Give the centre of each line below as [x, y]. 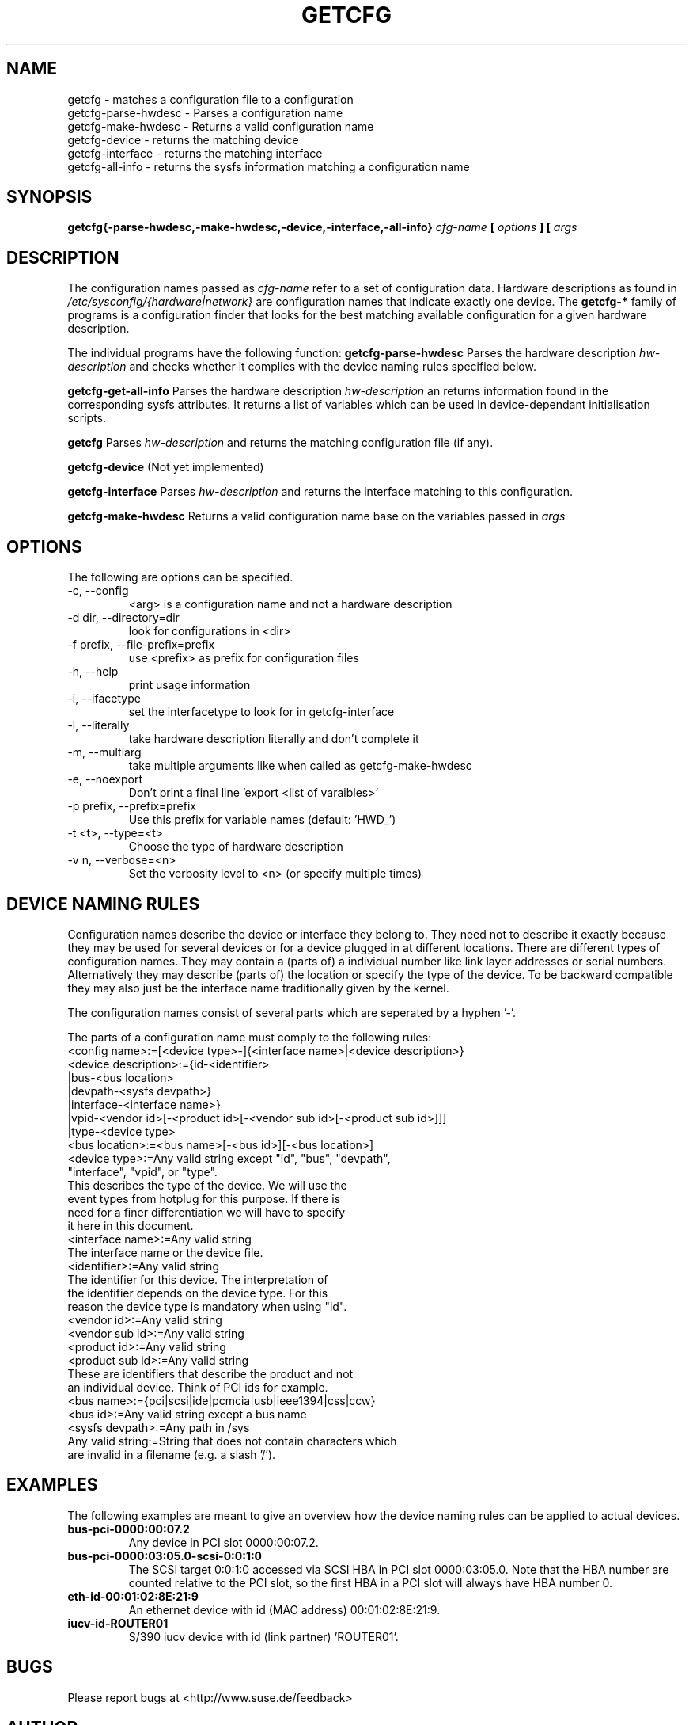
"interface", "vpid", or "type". [142, 1171]
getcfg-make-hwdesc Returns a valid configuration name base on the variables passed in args [316, 516]
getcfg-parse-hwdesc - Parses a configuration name [205, 112]
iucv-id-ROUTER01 [118, 1623]
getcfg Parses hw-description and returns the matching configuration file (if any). [280, 443]
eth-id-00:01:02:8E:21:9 [133, 1596]
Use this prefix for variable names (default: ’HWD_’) [262, 820]
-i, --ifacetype [104, 699]
